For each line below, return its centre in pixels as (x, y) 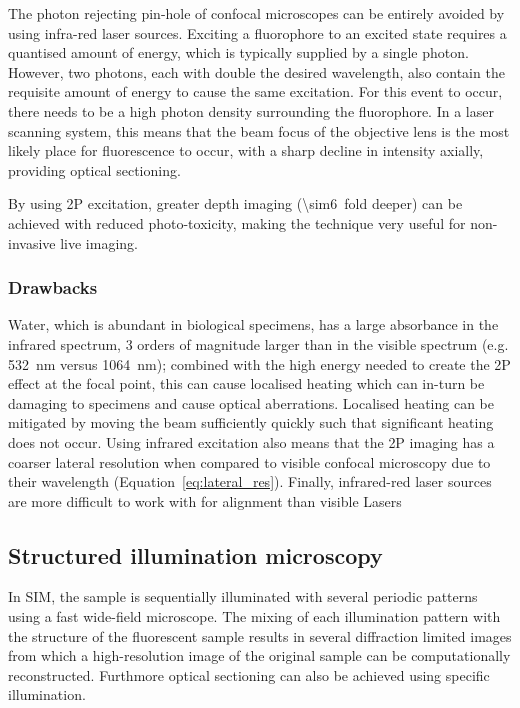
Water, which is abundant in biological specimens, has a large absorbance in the (253, 324)
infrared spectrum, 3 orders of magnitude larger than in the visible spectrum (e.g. (258, 343)
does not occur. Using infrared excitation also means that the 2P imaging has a (251, 441)
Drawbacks (53, 287)
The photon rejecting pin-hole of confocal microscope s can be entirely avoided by (256, 13)
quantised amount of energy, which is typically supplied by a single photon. (238, 52)
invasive (32, 242)
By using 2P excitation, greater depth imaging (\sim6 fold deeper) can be (235, 203)
